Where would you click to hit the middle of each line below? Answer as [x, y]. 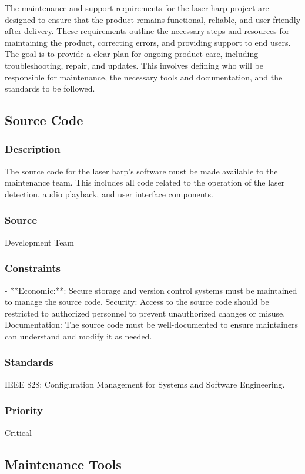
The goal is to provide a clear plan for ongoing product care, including [132, 54]
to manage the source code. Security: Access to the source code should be [137, 302]
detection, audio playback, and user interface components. [109, 194]
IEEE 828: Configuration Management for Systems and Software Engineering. [145, 384]
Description [33, 149]
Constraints [33, 268]
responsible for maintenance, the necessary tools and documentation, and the [144, 77]
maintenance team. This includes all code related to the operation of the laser [145, 182]
